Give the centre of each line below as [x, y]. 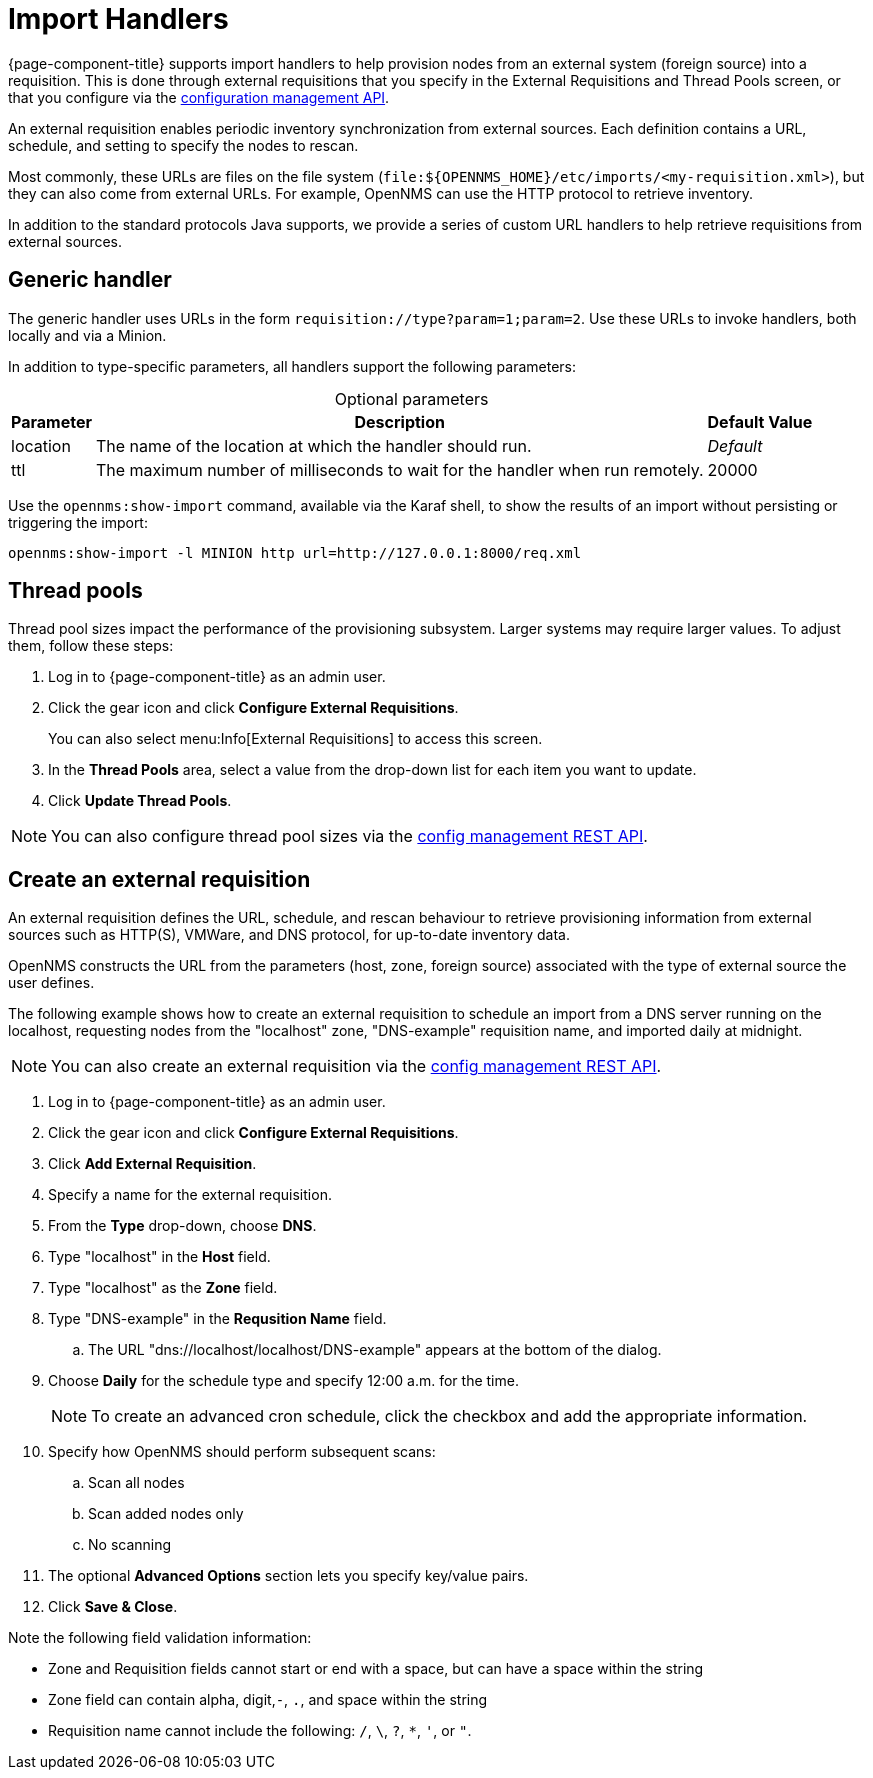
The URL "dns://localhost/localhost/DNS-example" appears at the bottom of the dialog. [375, 1350]
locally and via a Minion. [87, 335]
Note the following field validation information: [160, 1638]
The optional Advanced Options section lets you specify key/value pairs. [288, 1576]
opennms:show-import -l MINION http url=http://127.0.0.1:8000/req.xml [295, 552]
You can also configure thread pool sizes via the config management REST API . [349, 836]
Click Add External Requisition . [152, 1164]
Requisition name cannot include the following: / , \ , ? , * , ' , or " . [260, 1731]
